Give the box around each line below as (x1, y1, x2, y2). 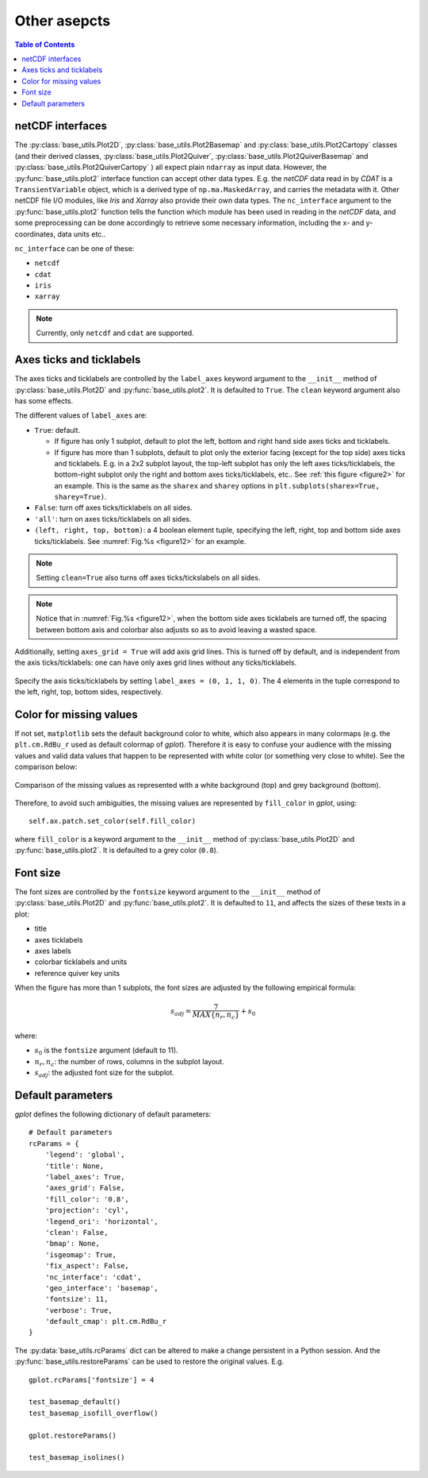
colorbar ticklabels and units (34, 957, 128, 967)
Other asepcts (14, 12, 111, 29)
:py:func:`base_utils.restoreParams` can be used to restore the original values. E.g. (14, 1356, 285, 1366)
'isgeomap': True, (44, 1250, 117, 1259)
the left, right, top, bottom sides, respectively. (14, 687, 163, 697)
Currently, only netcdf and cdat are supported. (36, 328, 194, 338)
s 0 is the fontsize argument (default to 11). (34, 1045, 178, 1057)
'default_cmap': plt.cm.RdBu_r (44, 1317, 167, 1326)
